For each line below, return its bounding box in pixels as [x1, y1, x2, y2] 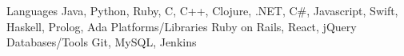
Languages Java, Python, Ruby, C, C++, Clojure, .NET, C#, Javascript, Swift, [6, 2, 398, 18]
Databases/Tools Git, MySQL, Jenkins [6, 34, 197, 50]
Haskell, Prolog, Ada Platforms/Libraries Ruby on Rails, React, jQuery [6, 18, 357, 34]
